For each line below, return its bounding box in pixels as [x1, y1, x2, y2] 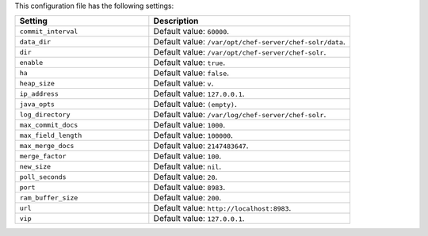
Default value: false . [153, 67, 230, 78]
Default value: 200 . [153, 192, 222, 204]
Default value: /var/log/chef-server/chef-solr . [153, 109, 327, 120]
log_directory [19, 110, 71, 119]
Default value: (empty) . [153, 99, 237, 110]
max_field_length [19, 131, 82, 139]
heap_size [19, 79, 55, 87]
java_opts [19, 100, 55, 108]
